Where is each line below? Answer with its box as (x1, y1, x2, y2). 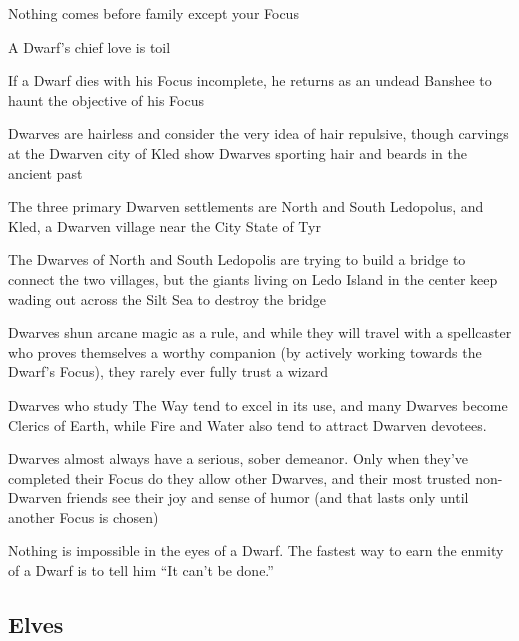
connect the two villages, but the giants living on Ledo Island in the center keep (8, 268, 498, 289)
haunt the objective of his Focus (8, 89, 204, 110)
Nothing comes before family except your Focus (8, 3, 299, 23)
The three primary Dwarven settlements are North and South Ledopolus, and (8, 196, 484, 217)
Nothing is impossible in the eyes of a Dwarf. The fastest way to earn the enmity (8, 540, 504, 561)
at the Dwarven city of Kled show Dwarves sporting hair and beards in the (8, 142, 468, 163)
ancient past (8, 162, 83, 183)
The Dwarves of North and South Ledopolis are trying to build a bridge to (8, 249, 466, 270)
